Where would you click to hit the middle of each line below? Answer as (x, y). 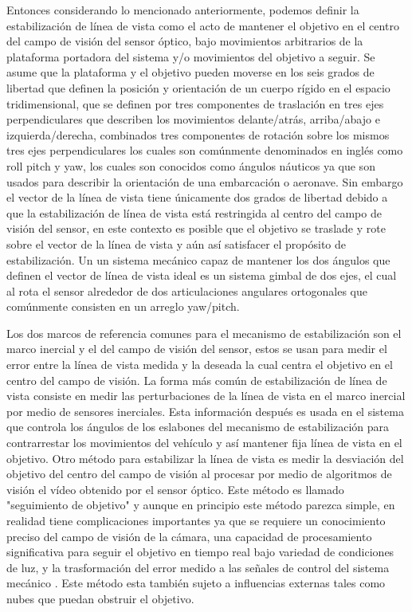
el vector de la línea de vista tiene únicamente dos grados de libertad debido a (197, 197)
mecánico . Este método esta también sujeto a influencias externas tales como (196, 583)
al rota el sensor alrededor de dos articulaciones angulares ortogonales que (187, 290)
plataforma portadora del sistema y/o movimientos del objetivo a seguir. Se (191, 56)
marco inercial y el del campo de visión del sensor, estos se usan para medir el (197, 349)
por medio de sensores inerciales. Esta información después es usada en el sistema (205, 411)
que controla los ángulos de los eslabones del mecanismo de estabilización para (198, 427)
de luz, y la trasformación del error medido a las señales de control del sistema (198, 567)
